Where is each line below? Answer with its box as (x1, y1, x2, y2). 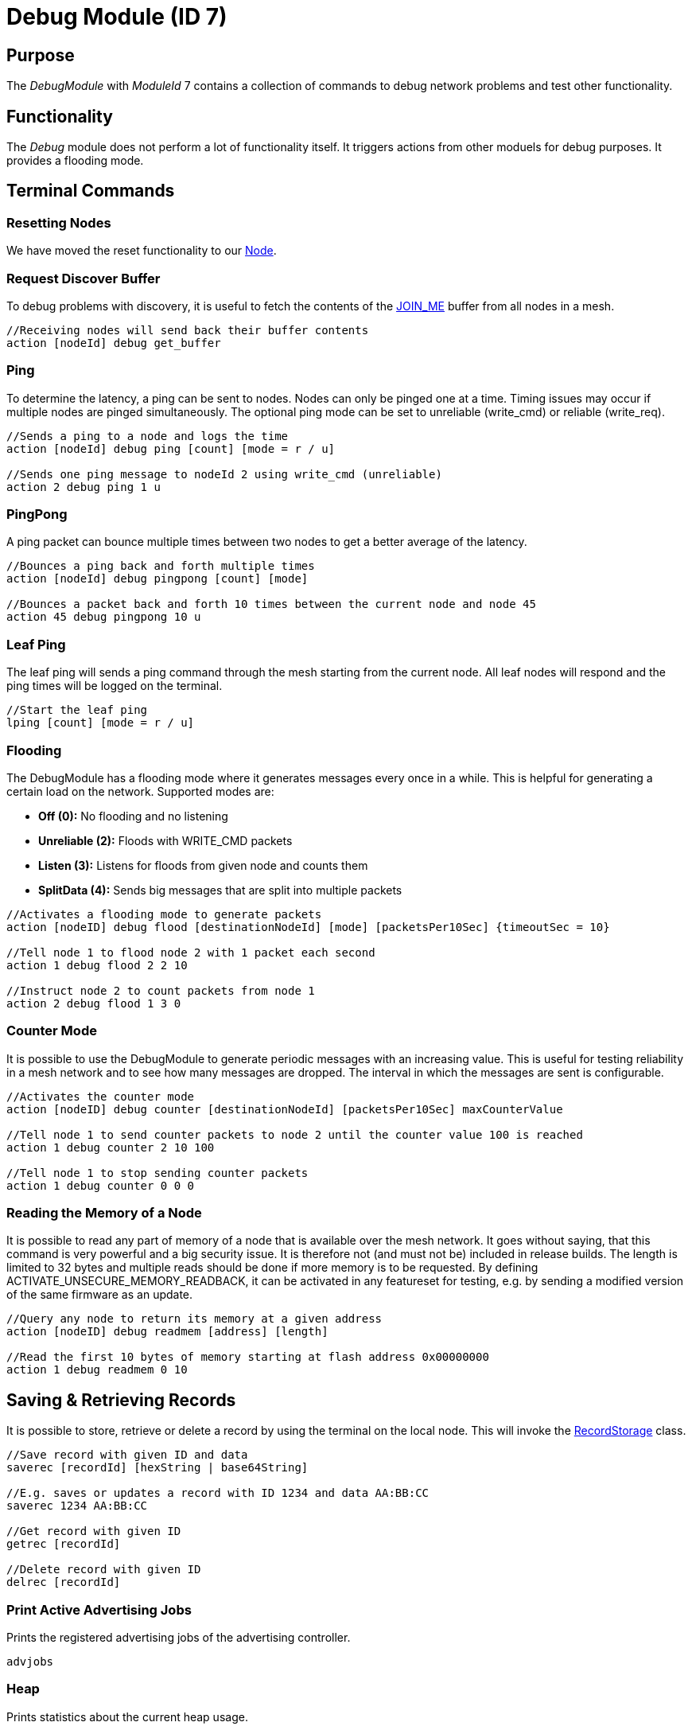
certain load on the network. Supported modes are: (6, 784, 274, 798)
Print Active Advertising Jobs (6, 1601, 192, 1618)
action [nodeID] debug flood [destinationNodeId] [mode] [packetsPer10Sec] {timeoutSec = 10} (6, 920, 610, 933)
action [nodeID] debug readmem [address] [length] (6, 1325, 329, 1338)
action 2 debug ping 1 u (6, 480, 161, 493)
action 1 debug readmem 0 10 (6, 1363, 188, 1377)
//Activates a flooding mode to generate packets (6, 907, 322, 921)
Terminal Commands (6, 181, 175, 201)
